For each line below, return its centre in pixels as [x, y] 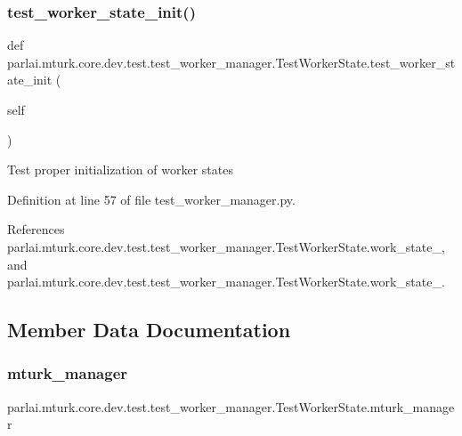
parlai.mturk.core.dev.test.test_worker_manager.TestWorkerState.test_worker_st [231, 62]
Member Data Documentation [149, 330]
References [36, 229]
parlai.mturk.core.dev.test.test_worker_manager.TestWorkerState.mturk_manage [231, 406]
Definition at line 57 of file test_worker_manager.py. [151, 199]
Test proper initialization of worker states [120, 170]
